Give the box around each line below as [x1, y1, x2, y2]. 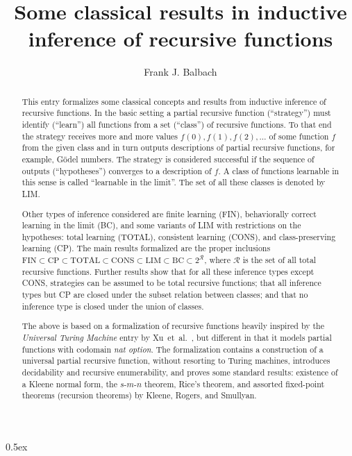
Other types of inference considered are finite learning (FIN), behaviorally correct [22, 208, 317, 219]
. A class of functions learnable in [218, 164, 340, 176]
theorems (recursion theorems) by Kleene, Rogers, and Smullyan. [22, 389, 257, 401]
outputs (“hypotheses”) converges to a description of [22, 164, 212, 176]
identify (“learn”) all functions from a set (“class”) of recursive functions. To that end [22, 119, 332, 130]
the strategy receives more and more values [22, 130, 178, 142]
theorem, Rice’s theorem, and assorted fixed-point [144, 378, 325, 389]
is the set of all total [242, 254, 317, 266]
